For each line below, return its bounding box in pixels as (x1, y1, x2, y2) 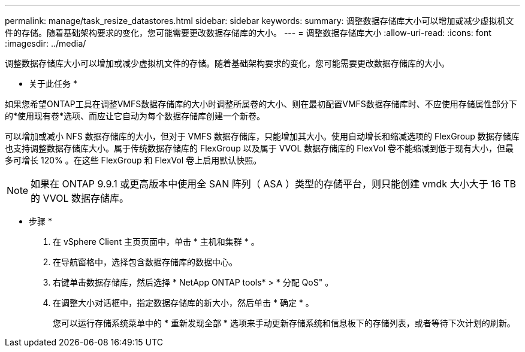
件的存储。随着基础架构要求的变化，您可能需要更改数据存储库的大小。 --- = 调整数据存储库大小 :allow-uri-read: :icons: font (5, 28, 491, 38)
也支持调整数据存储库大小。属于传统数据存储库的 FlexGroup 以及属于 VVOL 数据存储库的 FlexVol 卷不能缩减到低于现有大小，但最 (5, 143, 514, 153)
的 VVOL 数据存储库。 (31, 192, 129, 204)
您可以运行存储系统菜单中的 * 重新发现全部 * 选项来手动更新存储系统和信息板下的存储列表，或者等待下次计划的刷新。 (53, 318, 515, 328)
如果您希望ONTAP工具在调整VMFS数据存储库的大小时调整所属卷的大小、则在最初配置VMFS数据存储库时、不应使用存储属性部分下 (5, 99, 517, 109)
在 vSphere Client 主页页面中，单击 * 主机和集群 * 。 (53, 236, 260, 247)
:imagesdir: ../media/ (5, 38, 86, 48)
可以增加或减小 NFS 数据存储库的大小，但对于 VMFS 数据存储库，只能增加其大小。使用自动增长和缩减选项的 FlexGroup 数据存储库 (5, 131, 520, 141)
